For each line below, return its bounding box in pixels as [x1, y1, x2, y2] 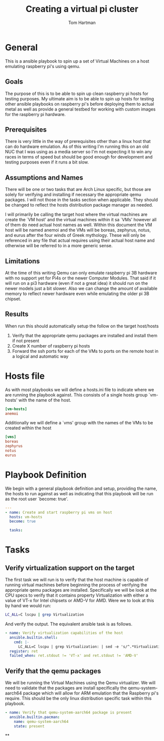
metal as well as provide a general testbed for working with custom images [5, 106, 156, 112]
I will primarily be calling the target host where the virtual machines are [5, 211, 148, 217]
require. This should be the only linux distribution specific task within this [5, 695, 152, 701]
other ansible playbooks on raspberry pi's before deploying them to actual [5, 101, 155, 107]
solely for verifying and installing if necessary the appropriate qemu [5, 192, 142, 198]
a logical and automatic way [12, 353, 69, 359]
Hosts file [5, 370, 45, 381]
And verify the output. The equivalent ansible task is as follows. [5, 621, 133, 627]
